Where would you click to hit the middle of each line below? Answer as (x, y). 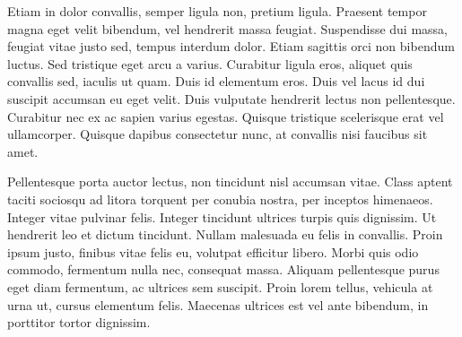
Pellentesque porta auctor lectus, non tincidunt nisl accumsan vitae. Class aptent (230, 181)
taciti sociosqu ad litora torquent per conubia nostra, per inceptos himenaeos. (220, 199)
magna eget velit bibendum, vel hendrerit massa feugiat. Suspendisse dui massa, (228, 28)
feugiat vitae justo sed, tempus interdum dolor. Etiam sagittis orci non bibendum (231, 46)
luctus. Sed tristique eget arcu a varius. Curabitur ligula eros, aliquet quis (210, 63)
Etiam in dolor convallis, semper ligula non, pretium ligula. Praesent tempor (217, 11)
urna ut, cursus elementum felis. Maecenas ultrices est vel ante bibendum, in (218, 304)
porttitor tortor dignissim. (79, 322)
